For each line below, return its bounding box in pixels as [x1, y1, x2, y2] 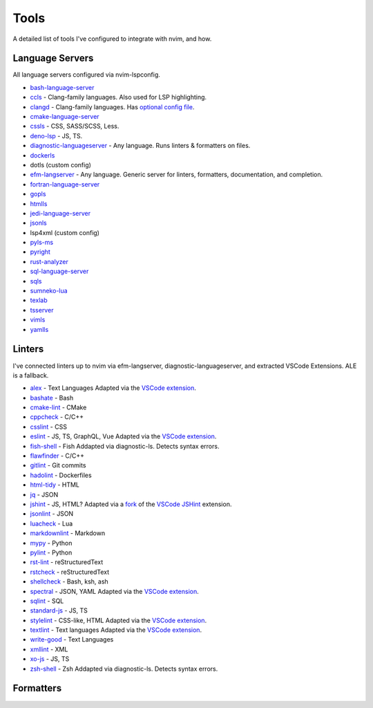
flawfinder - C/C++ [30, 451, 85, 460]
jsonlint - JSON [30, 510, 74, 518]
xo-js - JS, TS [30, 655, 70, 663]
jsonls [30, 218, 48, 227]
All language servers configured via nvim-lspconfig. [12, 71, 160, 79]
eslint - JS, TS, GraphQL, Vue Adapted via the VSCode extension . [30, 432, 217, 440]
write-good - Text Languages [30, 635, 114, 644]
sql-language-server [30, 267, 89, 276]
